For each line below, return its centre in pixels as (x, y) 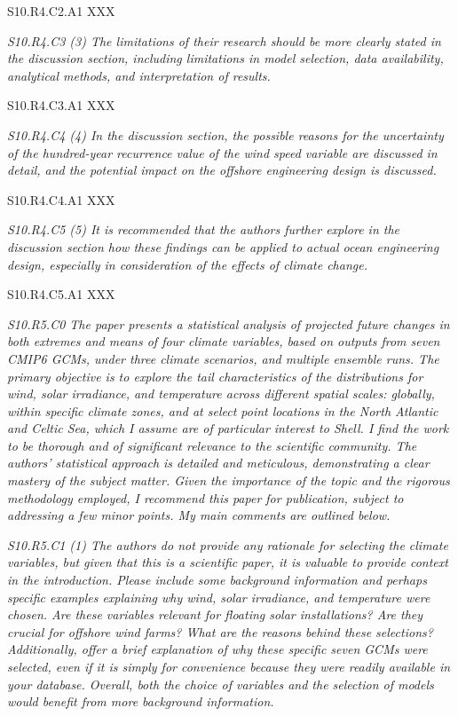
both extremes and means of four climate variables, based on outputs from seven (224, 341)
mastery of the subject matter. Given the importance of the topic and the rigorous (229, 480)
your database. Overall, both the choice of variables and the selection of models (221, 684)
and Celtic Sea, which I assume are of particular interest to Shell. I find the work (228, 428)
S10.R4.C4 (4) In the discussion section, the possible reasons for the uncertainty (225, 134)
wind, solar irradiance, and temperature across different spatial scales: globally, (221, 393)
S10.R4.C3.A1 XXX (61, 105)
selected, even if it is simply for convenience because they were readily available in (229, 666)
